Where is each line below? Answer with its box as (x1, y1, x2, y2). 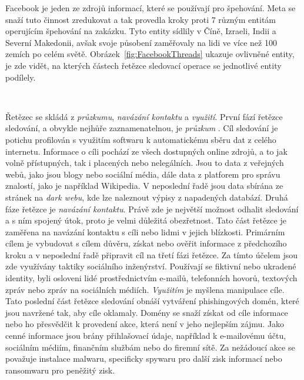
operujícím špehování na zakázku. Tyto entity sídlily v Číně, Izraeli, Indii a (5, 25, 276, 37)
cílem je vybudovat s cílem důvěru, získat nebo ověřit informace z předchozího (5, 237, 287, 249)
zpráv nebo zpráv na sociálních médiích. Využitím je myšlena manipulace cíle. (5, 283, 285, 295)
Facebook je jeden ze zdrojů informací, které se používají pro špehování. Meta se (5, 2, 296, 14)
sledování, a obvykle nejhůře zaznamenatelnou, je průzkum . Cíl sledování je (5, 122, 278, 134)
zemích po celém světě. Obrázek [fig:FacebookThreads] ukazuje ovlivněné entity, (5, 48, 295, 60)
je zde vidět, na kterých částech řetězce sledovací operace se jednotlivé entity (5, 59, 282, 71)
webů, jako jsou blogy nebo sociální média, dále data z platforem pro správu (5, 168, 280, 180)
